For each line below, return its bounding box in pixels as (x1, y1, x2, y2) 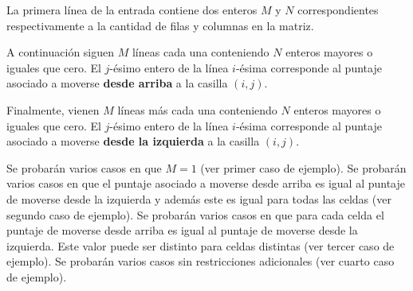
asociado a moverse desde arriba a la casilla (6, 75, 228, 91)
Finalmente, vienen (6, 101, 100, 118)
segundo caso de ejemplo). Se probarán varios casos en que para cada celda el (6, 206, 384, 223)
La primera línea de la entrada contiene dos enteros (6, 2, 258, 17)
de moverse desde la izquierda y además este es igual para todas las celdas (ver (6, 190, 391, 207)
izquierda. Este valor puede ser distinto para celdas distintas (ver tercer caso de (6, 237, 395, 254)
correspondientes (297, 2, 379, 17)
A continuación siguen (6, 44, 115, 60)
